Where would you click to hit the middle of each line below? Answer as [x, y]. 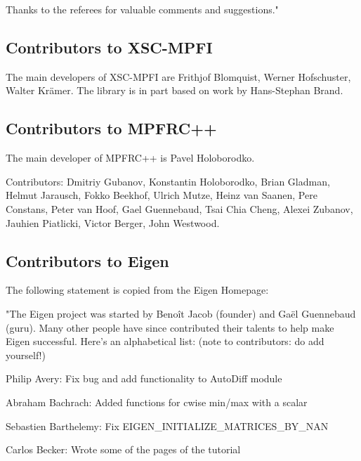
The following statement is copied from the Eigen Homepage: [137, 290]
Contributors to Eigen [87, 260]
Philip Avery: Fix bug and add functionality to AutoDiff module [144, 378]
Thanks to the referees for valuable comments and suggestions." [142, 9]
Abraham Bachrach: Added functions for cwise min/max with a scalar [157, 402]
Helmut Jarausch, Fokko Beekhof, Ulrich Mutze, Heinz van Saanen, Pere [162, 195]
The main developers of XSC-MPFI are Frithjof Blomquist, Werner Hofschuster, [178, 76]
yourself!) [26, 355]
